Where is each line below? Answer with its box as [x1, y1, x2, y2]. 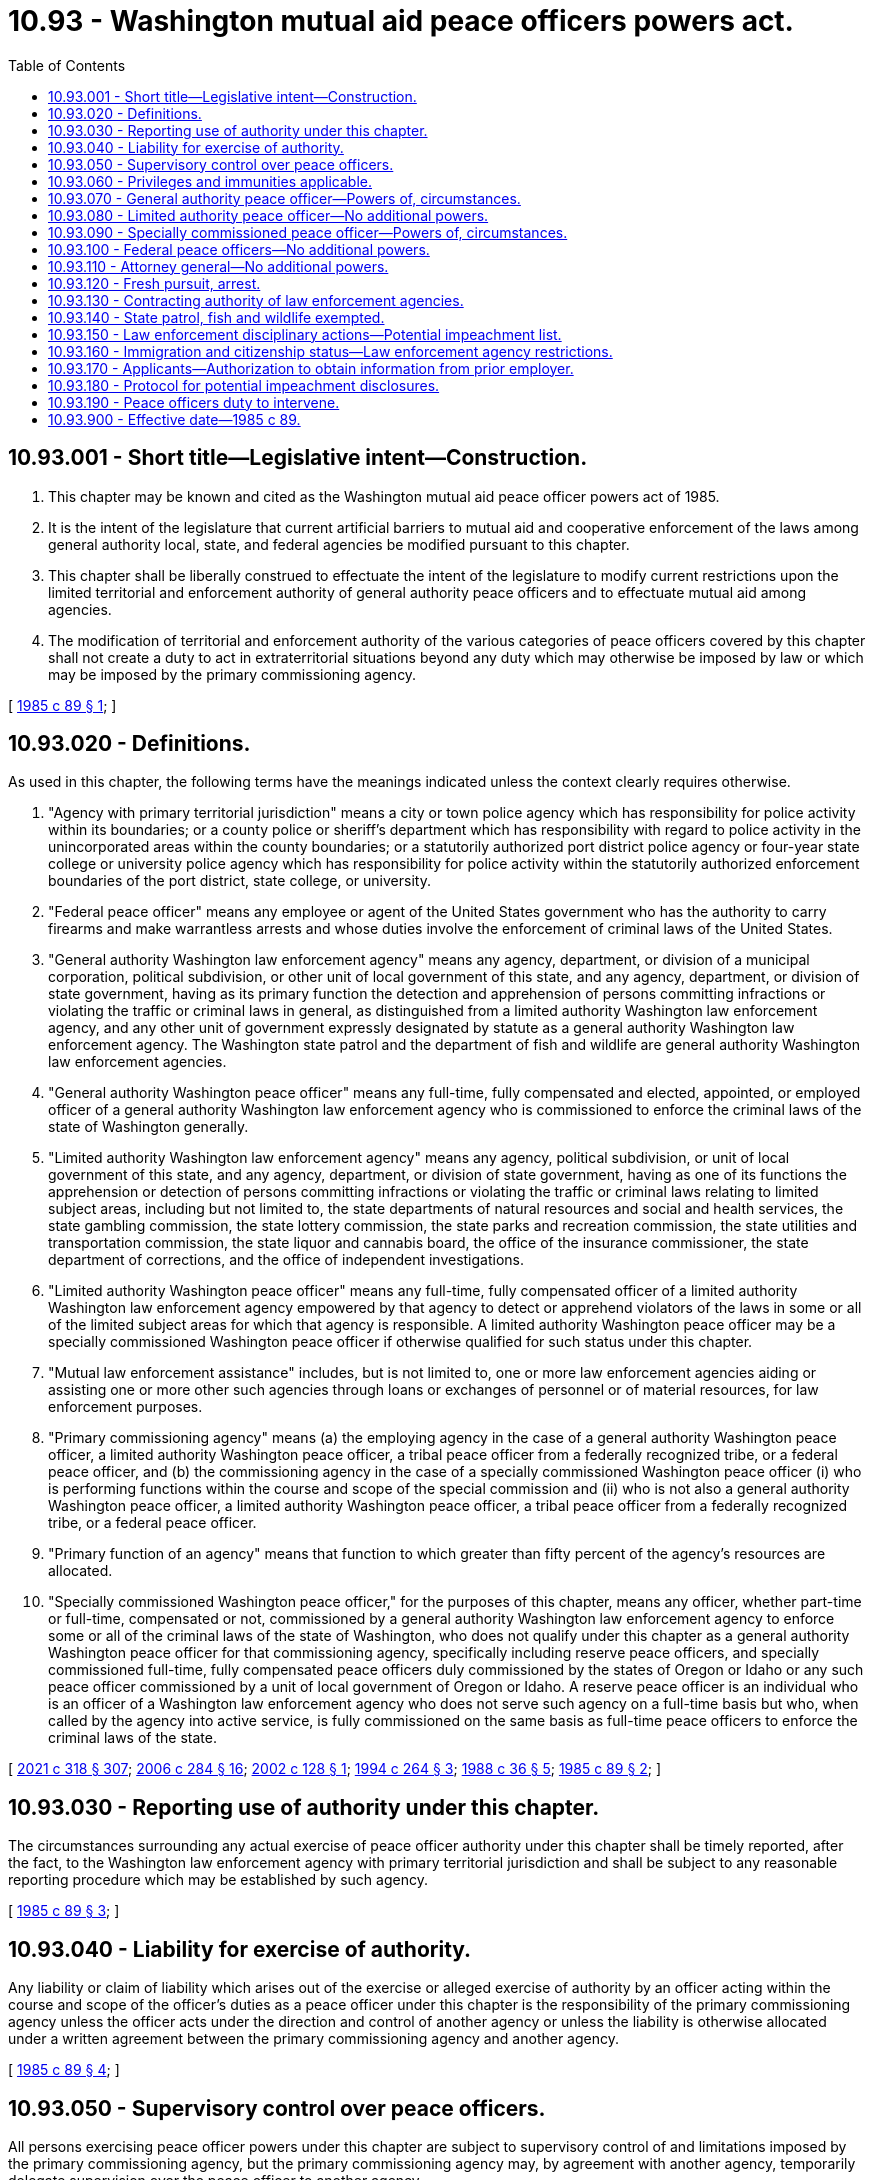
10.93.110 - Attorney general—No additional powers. [48, 257, 389, 275]
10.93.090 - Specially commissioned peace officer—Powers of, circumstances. [48, 223, 568, 241]
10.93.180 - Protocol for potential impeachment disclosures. [48, 376, 440, 394]
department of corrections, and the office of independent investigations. [48, 1251, 524, 1269]
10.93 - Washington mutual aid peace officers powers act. [8, 4, 794, 38]
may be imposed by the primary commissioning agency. [48, 665, 417, 683]
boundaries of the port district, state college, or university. [48, 872, 431, 890]
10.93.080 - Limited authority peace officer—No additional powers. [48, 206, 489, 224]
